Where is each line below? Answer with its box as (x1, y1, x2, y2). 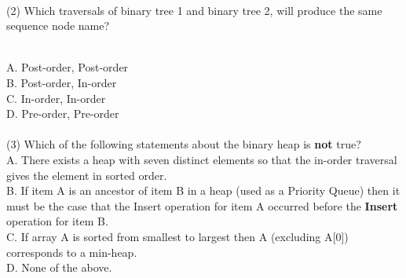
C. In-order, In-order (6, 90, 106, 106)
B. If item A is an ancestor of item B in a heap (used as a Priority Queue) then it (6, 182, 401, 199)
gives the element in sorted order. (6, 166, 167, 183)
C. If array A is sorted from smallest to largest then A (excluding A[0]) (6, 228, 349, 244)
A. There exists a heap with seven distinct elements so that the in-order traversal (6, 151, 397, 167)
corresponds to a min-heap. (6, 243, 137, 260)
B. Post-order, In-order (6, 74, 117, 90)
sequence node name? (6, 17, 110, 34)
